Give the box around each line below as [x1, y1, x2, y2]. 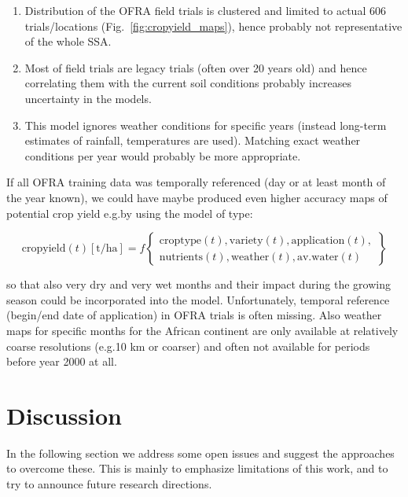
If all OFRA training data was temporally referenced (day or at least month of [6, 174, 386, 190]
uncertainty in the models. [24, 90, 152, 106]
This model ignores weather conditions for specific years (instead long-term [24, 116, 387, 133]
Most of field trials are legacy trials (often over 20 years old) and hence [24, 59, 367, 75]
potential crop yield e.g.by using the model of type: [6, 204, 253, 221]
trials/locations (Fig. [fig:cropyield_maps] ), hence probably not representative [24, 17, 402, 34]
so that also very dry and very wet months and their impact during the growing [6, 276, 391, 293]
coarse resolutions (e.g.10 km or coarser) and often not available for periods [6, 337, 370, 354]
